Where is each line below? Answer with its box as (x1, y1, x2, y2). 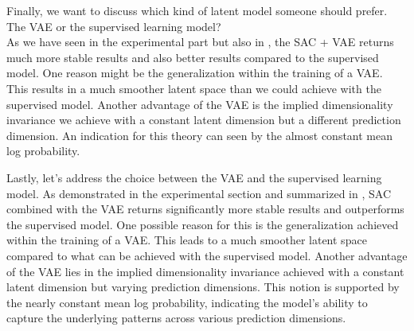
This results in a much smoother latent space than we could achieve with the (6, 80, 381, 96)
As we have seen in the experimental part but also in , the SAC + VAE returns (6, 33, 394, 50)
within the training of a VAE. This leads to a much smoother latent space (6, 232, 367, 248)
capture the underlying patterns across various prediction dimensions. (6, 310, 346, 326)
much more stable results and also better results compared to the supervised (6, 49, 379, 65)
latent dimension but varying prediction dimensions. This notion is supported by (6, 278, 400, 295)
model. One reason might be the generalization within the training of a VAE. (6, 64, 383, 81)
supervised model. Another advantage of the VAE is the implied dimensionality (6, 95, 393, 112)
